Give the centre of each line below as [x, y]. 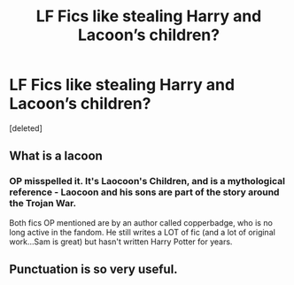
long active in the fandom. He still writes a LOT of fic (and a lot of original [143, 232]
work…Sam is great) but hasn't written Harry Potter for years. [121, 242]
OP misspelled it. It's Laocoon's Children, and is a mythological [147, 181]
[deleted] [26, 128]
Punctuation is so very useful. [94, 270]
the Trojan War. [43, 204]
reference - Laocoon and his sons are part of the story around [144, 192]
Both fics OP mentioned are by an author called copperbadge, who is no [141, 222]
